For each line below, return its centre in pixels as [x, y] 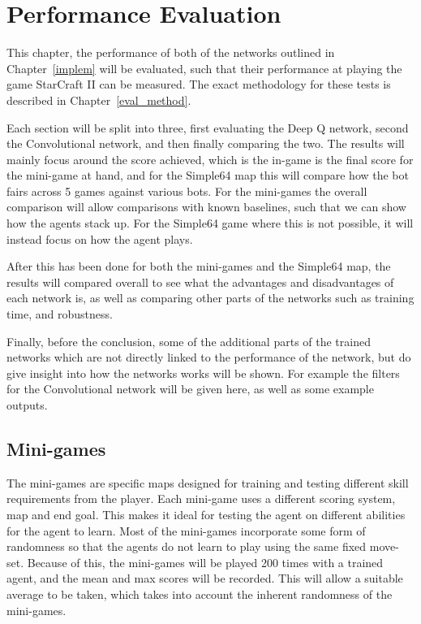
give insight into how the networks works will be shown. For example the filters [203, 373]
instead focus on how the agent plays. [100, 238]
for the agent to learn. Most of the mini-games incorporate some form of [186, 530]
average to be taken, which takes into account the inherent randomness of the [200, 594]
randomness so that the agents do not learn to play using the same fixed [187, 546]
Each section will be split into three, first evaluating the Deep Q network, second [208, 127]
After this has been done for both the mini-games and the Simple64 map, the [199, 266]
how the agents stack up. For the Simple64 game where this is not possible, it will [210, 223]
